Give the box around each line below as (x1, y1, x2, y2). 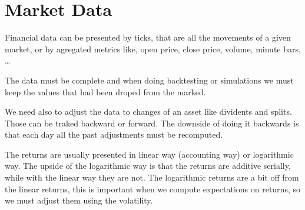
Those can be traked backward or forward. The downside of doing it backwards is (5, 116, 299, 129)
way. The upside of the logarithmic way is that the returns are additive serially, (5, 159, 291, 172)
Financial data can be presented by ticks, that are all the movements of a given (5, 31, 291, 44)
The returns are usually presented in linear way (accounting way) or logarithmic (5, 148, 294, 160)
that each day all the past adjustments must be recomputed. (5, 128, 223, 141)
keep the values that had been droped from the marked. (5, 85, 206, 98)
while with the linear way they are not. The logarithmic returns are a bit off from (5, 171, 299, 184)
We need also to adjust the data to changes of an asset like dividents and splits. (5, 105, 292, 118)
